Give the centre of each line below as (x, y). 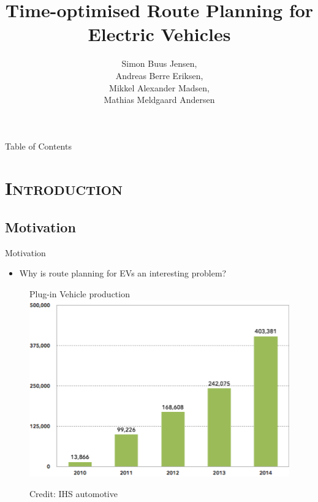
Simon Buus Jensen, (159, 63)
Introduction (64, 188)
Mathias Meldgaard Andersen (159, 100)
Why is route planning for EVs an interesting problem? (123, 273)
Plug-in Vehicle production (80, 294)
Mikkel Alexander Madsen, (159, 87)
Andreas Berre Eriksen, (159, 75)
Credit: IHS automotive (74, 494)
